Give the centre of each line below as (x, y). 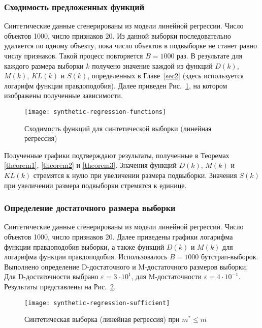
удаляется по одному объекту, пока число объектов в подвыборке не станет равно (131, 46)
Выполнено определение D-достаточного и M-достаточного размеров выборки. (126, 266)
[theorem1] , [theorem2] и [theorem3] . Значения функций (90, 165)
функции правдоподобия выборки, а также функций (84, 246)
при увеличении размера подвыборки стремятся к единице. (95, 185)
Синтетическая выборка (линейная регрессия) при (102, 319)
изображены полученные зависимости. (63, 95)
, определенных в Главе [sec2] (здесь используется (166, 76)
